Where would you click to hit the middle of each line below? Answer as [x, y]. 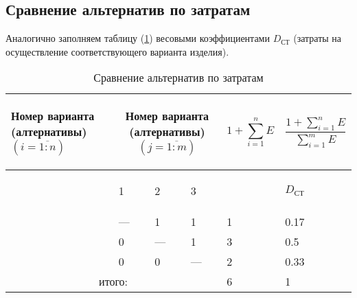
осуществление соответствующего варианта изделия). [117, 51]
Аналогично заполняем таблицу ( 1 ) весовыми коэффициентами [138, 38]
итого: [114, 282]
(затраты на [318, 38]
